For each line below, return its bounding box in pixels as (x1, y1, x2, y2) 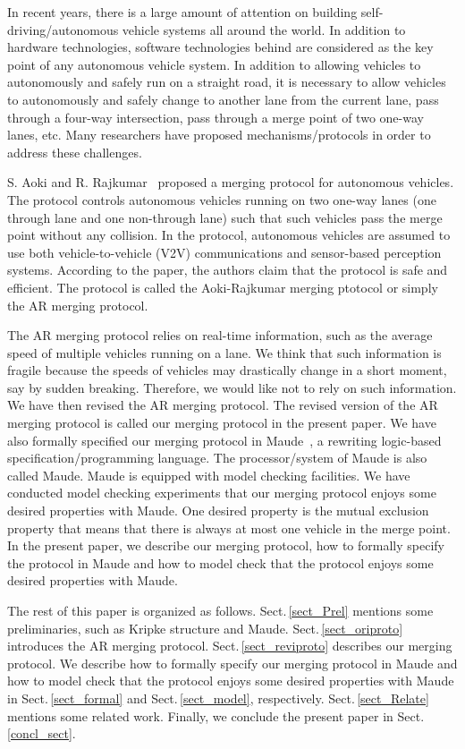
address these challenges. (7, 142, 142, 161)
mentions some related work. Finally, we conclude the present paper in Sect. (7, 706, 425, 725)
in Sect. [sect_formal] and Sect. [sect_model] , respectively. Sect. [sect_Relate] (7, 688, 429, 707)
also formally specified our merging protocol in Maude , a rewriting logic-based (7, 430, 442, 449)
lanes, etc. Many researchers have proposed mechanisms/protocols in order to (7, 125, 431, 144)
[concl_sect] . (7, 724, 76, 743)
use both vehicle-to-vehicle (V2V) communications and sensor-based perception (7, 243, 442, 261)
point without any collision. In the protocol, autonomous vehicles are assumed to (7, 226, 451, 244)
